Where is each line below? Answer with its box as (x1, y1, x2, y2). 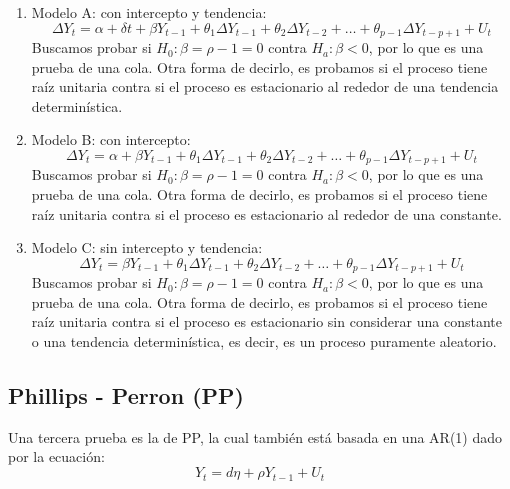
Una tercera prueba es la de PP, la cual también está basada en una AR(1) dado (8, 426, 503, 447)
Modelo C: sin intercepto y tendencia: (31, 237, 263, 258)
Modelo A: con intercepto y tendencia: (31, 2, 267, 22)
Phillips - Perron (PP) (8, 380, 244, 411)
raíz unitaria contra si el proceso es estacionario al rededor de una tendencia (31, 76, 499, 97)
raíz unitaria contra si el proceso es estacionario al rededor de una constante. (31, 203, 502, 224)
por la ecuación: (8, 446, 105, 467)
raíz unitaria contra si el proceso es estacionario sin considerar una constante (31, 311, 502, 332)
